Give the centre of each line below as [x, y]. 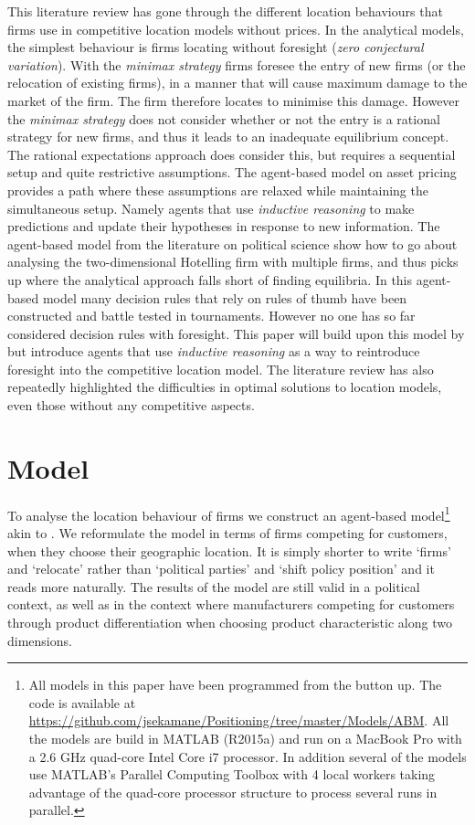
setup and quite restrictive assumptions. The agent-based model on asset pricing [232, 172]
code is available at [82, 702]
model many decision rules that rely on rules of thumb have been [225, 297]
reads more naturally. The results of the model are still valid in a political [214, 586]
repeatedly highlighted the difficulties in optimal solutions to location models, [225, 387]
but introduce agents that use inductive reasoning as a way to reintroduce [214, 351]
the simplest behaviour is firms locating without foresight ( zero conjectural [216, 47]
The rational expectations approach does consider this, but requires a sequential [232, 154]
